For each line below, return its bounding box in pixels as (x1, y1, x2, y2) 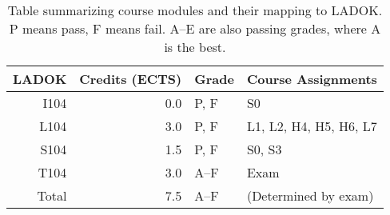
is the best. (164, 38, 226, 56)
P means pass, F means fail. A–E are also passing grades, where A (9, 19, 381, 38)
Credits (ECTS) (79, 70, 182, 88)
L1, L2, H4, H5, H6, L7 (246, 117, 377, 135)
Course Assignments (246, 70, 377, 88)
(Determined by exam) (246, 186, 374, 205)
